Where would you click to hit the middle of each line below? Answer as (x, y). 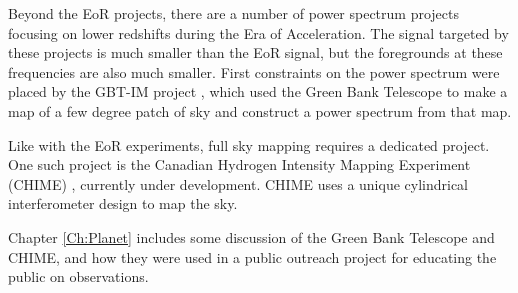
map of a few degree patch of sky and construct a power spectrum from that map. (260, 110)
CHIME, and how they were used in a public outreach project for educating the (252, 256)
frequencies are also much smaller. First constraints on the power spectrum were (254, 71)
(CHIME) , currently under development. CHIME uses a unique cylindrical (238, 183)
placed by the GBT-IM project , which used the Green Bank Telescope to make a (258, 91)
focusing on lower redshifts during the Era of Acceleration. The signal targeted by (258, 32)
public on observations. (78, 276)
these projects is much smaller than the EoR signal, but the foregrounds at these (255, 52)
